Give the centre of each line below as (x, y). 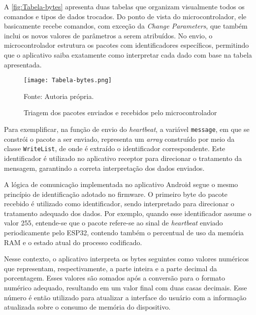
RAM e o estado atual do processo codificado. (73, 242)
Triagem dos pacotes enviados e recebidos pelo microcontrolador (120, 112)
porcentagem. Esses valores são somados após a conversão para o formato (115, 278)
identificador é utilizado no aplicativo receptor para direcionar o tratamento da (123, 158)
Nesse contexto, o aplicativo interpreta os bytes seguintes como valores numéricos (127, 259)
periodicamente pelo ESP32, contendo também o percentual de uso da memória (124, 233)
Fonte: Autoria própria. (59, 96)
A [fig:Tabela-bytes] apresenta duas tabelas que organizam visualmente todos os (124, 6)
